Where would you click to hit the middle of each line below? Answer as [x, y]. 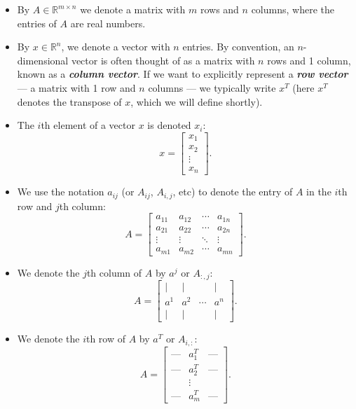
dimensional [43, 60]
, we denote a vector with [116, 47]
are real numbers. [108, 23]
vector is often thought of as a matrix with [163, 60]
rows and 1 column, [309, 60]
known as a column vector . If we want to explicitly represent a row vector [183, 74]
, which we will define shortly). [197, 101]
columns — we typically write [212, 87]
